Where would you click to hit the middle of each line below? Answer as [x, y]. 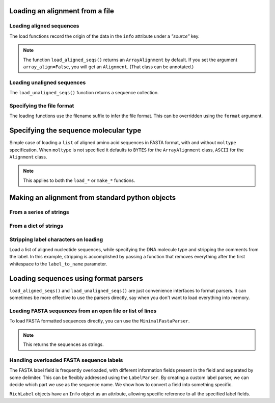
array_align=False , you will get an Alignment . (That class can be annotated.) [108, 67]
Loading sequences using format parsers [76, 278]
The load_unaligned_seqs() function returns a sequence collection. [84, 93]
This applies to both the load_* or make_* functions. [79, 180]
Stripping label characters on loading [56, 239]
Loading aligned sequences [44, 26]
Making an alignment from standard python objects [92, 197]
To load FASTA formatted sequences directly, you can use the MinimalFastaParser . [100, 321]
